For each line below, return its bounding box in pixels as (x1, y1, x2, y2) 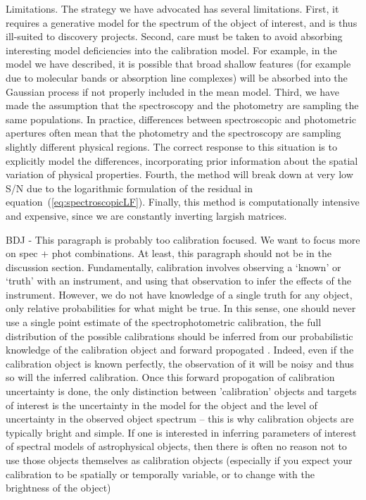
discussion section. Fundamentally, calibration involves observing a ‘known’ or (6, 259, 341, 274)
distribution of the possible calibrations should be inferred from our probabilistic (6, 328, 353, 343)
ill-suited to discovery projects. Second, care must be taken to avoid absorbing (6, 29, 343, 44)
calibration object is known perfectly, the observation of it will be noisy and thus (6, 356, 354, 370)
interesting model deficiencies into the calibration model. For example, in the (6, 42, 337, 57)
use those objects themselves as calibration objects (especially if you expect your (6, 453, 353, 467)
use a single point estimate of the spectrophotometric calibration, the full (6, 315, 322, 330)
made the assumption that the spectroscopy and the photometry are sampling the (6, 98, 359, 113)
